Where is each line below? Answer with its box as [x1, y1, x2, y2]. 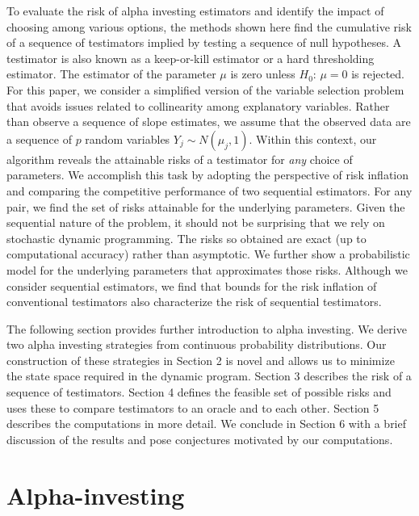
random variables [85, 130, 170, 147]
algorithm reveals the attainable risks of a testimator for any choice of [6, 150, 353, 167]
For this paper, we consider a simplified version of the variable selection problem [6, 81, 404, 98]
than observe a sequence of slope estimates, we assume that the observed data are [6, 113, 411, 130]
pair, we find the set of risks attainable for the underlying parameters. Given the [6, 198, 405, 215]
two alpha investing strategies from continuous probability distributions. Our [6, 336, 387, 353]
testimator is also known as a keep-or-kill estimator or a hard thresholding [6, 49, 375, 66]
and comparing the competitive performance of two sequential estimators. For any [6, 182, 413, 199]
